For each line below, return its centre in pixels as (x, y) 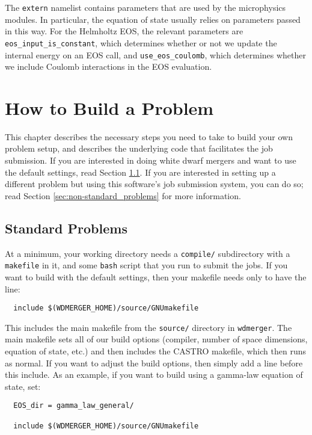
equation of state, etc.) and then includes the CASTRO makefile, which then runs (155, 351)
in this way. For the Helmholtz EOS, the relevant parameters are (124, 31)
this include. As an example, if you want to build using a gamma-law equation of (154, 375)
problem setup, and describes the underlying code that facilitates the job (139, 148)
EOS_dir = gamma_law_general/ (74, 406)
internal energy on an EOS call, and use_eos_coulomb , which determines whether (156, 54)
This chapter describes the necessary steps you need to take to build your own (149, 136)
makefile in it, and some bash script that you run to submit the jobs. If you (146, 265)
